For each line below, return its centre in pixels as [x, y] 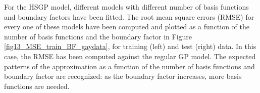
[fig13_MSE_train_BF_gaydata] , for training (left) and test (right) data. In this [130, 46]
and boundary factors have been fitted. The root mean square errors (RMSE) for [129, 16]
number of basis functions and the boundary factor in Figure [98, 36]
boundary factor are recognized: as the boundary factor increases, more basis [123, 76]
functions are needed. [37, 86]
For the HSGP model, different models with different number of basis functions [126, 7]
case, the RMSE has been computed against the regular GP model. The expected [130, 56]
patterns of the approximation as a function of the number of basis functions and [129, 66]
